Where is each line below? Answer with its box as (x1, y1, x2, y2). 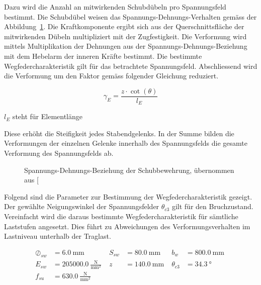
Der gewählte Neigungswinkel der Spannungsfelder (4, 201, 159, 212)
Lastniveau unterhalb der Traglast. (4, 231, 111, 241)
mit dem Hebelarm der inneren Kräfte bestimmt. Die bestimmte (4, 50, 202, 61)
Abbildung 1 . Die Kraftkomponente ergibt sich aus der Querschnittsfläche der (4, 21, 244, 32)
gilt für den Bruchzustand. (171, 201, 253, 212)
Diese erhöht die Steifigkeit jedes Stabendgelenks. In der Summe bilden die (4, 128, 234, 138)
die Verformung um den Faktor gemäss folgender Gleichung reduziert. (4, 70, 219, 81)
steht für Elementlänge (12, 111, 83, 122)
